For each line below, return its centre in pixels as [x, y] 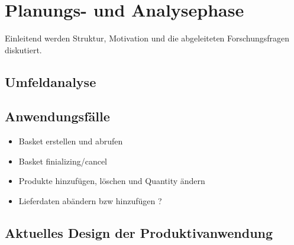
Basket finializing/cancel [63, 161]
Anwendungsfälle [57, 116]
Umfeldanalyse [51, 81]
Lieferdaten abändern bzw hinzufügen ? [90, 201]
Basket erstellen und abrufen [71, 141]
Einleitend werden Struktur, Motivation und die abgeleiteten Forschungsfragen [147, 38]
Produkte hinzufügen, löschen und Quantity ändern [112, 181]
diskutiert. [23, 49]
